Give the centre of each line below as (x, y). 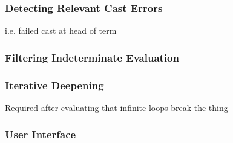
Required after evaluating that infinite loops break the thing (116, 107)
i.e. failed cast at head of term (61, 30)
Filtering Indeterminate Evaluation (92, 57)
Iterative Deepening (54, 85)
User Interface (41, 134)
